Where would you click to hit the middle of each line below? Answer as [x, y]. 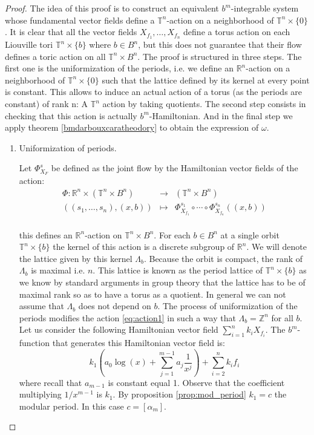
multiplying [40, 394]
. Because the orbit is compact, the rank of [223, 258]
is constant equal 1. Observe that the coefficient [196, 382]
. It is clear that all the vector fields [71, 32]
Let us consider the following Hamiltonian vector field [119, 329]
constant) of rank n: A [47, 104]
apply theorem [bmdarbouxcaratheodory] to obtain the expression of [132, 127]
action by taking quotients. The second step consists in [204, 104]
